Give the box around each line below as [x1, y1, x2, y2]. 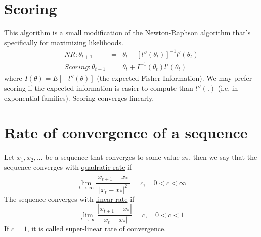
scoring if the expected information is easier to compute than [4, 82, 193, 93]
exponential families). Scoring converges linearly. [4, 92, 154, 103]
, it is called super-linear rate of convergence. [27, 223, 166, 234]
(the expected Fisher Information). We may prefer [97, 73, 252, 83]
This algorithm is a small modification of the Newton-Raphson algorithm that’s [4, 27, 251, 38]
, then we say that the [189, 152, 257, 162]
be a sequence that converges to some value [45, 152, 180, 162]
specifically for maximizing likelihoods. [4, 37, 123, 48]
